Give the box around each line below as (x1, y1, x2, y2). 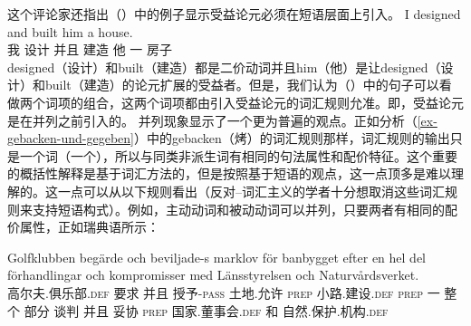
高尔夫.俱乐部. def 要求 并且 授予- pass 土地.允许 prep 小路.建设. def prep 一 (7, 283, 440, 302)
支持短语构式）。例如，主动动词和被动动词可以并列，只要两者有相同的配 (32, 199, 457, 218)
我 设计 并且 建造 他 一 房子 (7, 40, 172, 59)
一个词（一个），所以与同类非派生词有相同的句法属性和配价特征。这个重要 (19, 146, 457, 165)
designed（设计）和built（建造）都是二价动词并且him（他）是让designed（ (7, 57, 441, 76)
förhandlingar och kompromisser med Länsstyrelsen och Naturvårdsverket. (7, 265, 419, 284)
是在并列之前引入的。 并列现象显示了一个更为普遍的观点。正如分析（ (7, 110, 418, 129)
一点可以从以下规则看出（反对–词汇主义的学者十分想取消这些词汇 (57, 181, 445, 200)
